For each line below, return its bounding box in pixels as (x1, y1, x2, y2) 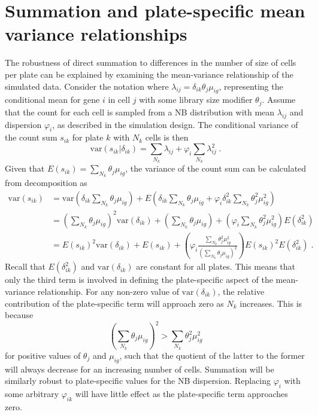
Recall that (5, 260, 46, 273)
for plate (72, 131, 104, 144)
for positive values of (5, 349, 81, 361)
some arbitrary (5, 387, 59, 399)
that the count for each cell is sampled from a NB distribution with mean (5, 105, 275, 118)
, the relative (217, 285, 265, 297)
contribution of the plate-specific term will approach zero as (5, 297, 224, 309)
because (5, 309, 34, 321)
